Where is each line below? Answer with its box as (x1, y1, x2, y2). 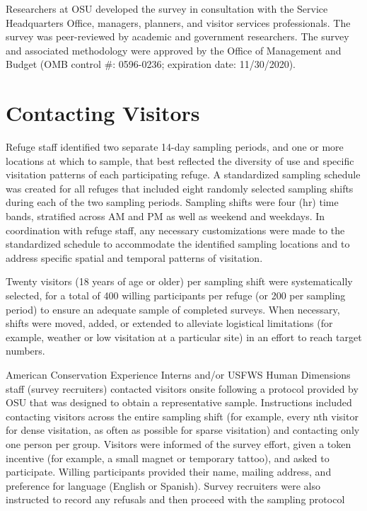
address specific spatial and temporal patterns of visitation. (6, 250, 263, 265)
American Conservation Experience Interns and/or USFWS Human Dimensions (6, 367, 351, 381)
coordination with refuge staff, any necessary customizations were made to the (6, 222, 345, 237)
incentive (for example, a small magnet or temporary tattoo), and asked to (6, 450, 330, 465)
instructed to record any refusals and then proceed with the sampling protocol (6, 492, 345, 507)
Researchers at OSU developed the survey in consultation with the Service (6, 1, 328, 16)
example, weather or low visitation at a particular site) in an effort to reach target (6, 329, 362, 344)
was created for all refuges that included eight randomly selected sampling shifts (6, 180, 354, 195)
